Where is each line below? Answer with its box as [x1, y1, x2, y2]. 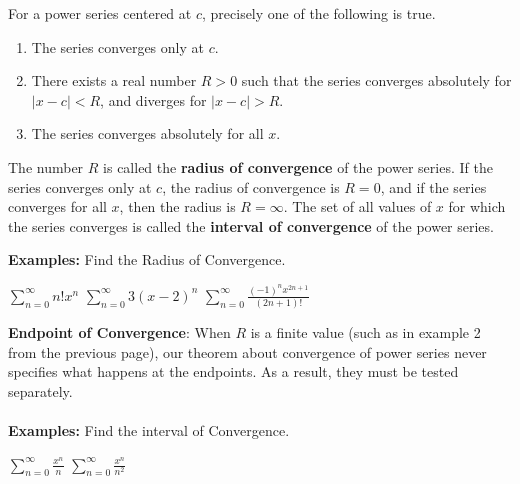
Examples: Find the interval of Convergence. [8, 420, 290, 441]
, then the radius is [119, 196, 236, 217]
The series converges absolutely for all [31, 123, 264, 144]
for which [448, 196, 506, 217]
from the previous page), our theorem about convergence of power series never [8, 341, 487, 362]
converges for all [8, 196, 107, 217]
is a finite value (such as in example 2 [250, 322, 481, 343]
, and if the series [380, 176, 487, 197]
